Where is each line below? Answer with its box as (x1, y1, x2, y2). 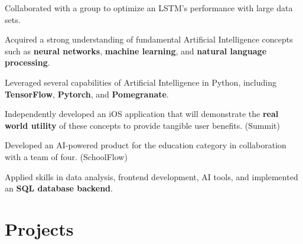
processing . (5, 56, 50, 69)
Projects (5, 216, 74, 240)
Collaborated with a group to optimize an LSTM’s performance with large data (5, 2, 293, 14)
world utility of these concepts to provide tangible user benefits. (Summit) (5, 119, 280, 131)
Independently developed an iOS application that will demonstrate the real (5, 108, 279, 120)
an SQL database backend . (5, 182, 113, 194)
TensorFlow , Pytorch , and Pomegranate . (5, 87, 169, 100)
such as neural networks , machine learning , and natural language (5, 44, 267, 57)
